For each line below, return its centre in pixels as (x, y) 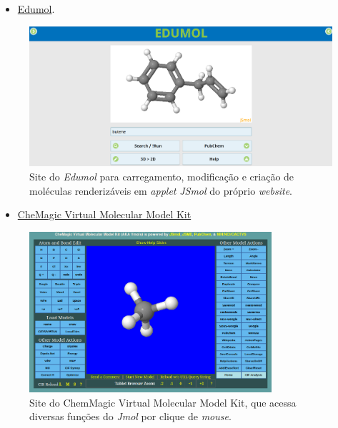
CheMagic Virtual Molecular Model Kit (104, 214)
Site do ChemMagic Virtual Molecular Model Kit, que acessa (163, 402)
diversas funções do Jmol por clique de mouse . (130, 416)
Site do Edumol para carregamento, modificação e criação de (162, 177)
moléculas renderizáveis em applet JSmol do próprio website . (161, 190)
